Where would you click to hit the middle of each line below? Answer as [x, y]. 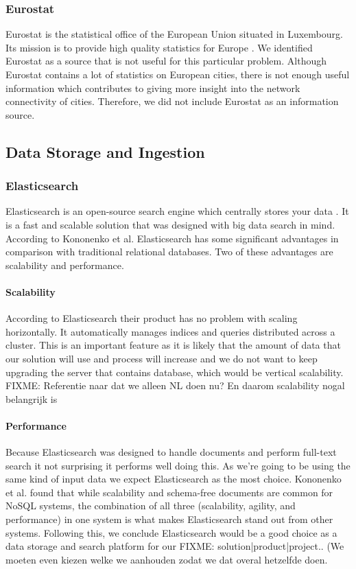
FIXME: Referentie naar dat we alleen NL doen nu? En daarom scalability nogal [175, 385]
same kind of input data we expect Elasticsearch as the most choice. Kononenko [174, 479]
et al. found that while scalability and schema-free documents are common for [169, 492]
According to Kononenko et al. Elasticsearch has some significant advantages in [172, 238]
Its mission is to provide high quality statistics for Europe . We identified [159, 47]
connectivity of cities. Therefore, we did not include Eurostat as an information [172, 101]
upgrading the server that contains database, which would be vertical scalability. [175, 372]
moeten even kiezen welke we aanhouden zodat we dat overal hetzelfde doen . [167, 559]
